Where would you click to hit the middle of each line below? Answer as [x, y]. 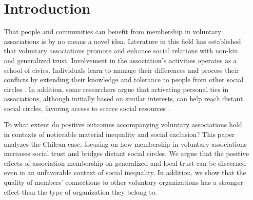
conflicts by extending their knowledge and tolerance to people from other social [124, 79]
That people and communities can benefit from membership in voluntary [113, 32]
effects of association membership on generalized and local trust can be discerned [125, 163]
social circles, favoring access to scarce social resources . [87, 108]
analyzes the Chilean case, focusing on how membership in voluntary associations [125, 144]
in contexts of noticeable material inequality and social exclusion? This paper [119, 134]
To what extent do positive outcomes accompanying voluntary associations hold [123, 124]
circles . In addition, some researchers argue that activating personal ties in [116, 89]
